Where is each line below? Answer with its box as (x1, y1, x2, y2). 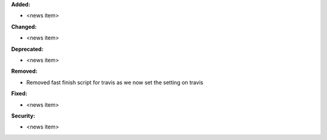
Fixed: (11, 90, 27, 97)
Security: (11, 112, 36, 119)
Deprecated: (11, 45, 44, 53)
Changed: (11, 23, 37, 30)
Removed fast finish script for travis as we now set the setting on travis (26, 79, 203, 86)
